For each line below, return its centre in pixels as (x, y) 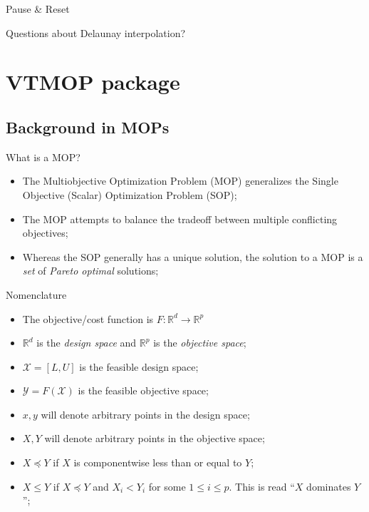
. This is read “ (262, 486)
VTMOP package (93, 82)
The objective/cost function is (88, 318)
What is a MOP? (43, 157)
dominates (329, 486)
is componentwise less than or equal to (158, 462)
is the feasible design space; (139, 366)
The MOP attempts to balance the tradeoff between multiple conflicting (180, 219)
